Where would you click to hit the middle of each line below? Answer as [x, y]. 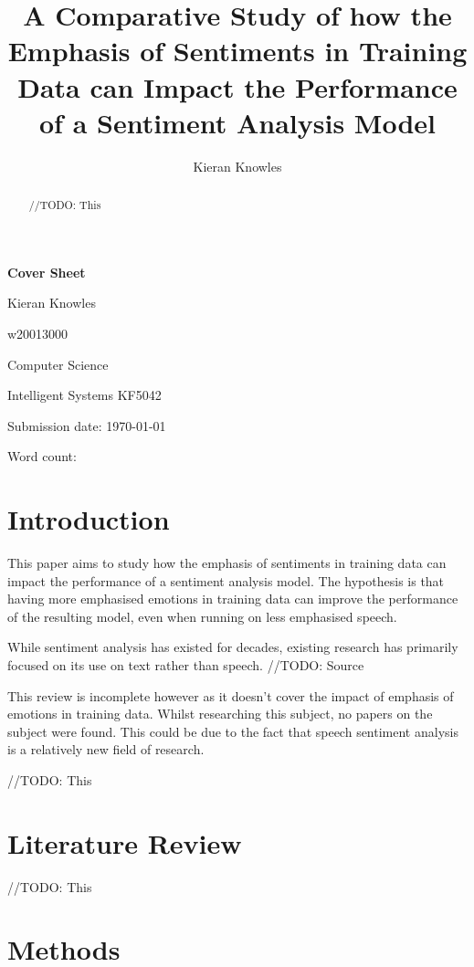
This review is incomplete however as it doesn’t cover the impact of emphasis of [231, 695]
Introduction [89, 519]
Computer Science [58, 364]
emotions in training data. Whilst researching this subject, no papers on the [220, 714]
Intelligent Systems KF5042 [84, 395]
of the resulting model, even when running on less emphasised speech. [202, 616]
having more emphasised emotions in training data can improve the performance [233, 599]
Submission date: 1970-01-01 [87, 425]
